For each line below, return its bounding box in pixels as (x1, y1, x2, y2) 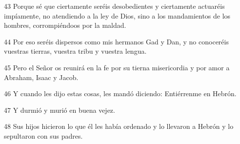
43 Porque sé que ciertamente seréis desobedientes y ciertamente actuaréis (4, 1, 225, 11)
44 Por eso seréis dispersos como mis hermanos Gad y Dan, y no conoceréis (4, 36, 229, 46)
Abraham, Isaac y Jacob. (4, 72, 79, 82)
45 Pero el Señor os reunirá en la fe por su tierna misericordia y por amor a (4, 62, 230, 72)
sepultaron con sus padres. (4, 130, 83, 141)
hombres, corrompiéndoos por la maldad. (4, 20, 126, 30)
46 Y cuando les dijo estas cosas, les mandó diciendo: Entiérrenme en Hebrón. (4, 88, 237, 99)
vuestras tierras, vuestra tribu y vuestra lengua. (4, 46, 147, 56)
